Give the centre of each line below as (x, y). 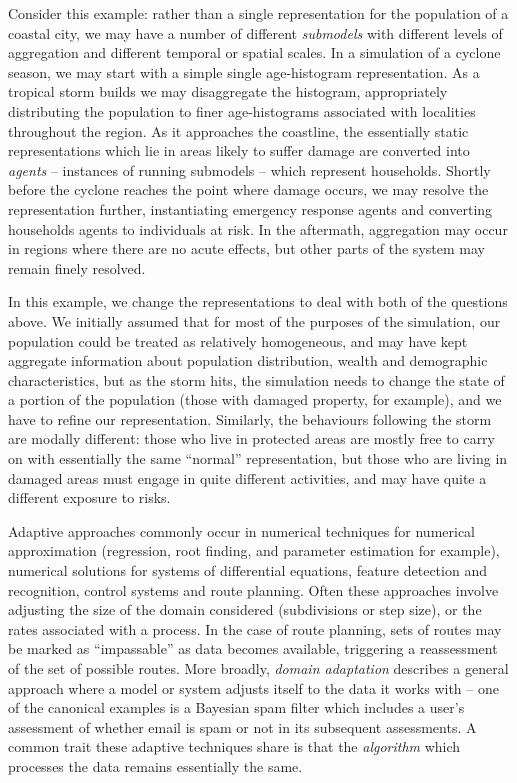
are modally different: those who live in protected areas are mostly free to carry (252, 438)
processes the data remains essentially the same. (155, 765)
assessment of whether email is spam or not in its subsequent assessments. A (242, 726)
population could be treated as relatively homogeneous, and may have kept (238, 340)
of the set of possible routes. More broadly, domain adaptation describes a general (258, 668)
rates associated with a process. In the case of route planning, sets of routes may (255, 628)
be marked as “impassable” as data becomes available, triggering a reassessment (253, 648)
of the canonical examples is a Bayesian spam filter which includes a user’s (236, 707)
